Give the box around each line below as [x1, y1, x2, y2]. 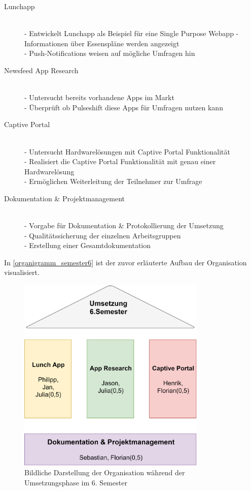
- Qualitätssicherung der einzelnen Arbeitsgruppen [24, 230, 181, 240]
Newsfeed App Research [4, 65, 79, 75]
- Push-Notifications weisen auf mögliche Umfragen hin [24, 48, 195, 58]
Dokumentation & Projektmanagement [4, 193, 125, 203]
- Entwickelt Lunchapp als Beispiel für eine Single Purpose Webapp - [24, 28, 239, 39]
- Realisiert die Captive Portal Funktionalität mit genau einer [24, 156, 216, 167]
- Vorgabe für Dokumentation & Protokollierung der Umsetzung [24, 220, 224, 231]
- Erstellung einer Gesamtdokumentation [24, 240, 151, 251]
